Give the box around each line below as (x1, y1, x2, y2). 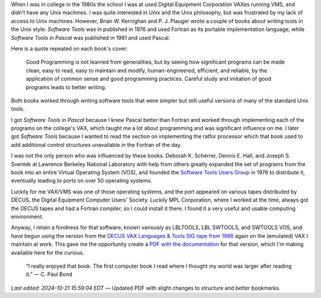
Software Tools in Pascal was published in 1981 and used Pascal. (11, 34, 171, 41)
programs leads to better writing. (26, 83, 106, 90)
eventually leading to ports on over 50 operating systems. (11, 177, 153, 184)
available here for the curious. (11, 249, 84, 256)
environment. (11, 213, 44, 220)
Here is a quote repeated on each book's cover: (11, 45, 128, 52)
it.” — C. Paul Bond (26, 271, 73, 278)
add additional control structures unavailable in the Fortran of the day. (11, 141, 182, 148)
